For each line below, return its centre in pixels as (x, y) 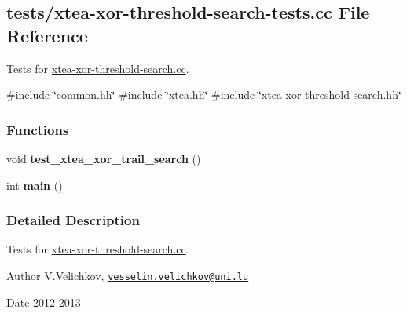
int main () (35, 185)
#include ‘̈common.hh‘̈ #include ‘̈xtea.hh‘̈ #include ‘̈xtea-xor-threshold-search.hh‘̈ (204, 95)
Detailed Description (73, 220)
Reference (47, 35)
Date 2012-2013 (44, 302)
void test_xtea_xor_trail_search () (104, 158)
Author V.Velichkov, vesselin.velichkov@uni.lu (128, 275)
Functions (38, 129)
